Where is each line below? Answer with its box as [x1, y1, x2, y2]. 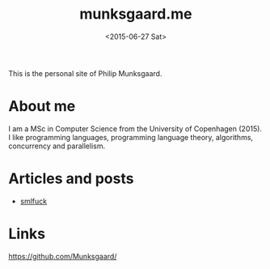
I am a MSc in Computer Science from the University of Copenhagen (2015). [8, 123, 263, 134]
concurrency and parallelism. [8, 141, 106, 151]
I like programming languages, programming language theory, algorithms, [8, 132, 253, 142]
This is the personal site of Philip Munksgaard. [8, 68, 162, 78]
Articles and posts [8, 169, 134, 188]
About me [8, 97, 76, 116]
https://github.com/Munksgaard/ [8, 251, 117, 261]
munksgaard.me [79, 5, 192, 23]
